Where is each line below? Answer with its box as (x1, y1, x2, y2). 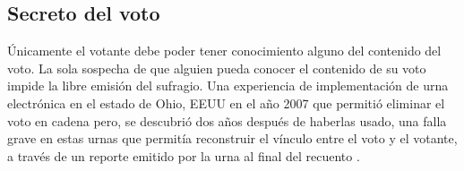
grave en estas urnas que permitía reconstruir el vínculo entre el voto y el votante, (7, 129, 458, 148)
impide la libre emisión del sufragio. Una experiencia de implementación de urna (7, 76, 449, 95)
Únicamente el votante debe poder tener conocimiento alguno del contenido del (7, 41, 442, 60)
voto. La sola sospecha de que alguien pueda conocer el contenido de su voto (7, 58, 426, 77)
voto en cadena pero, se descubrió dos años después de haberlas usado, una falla (7, 111, 447, 130)
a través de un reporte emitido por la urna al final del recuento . (7, 146, 360, 165)
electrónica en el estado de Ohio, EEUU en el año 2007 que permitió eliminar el (7, 93, 445, 112)
